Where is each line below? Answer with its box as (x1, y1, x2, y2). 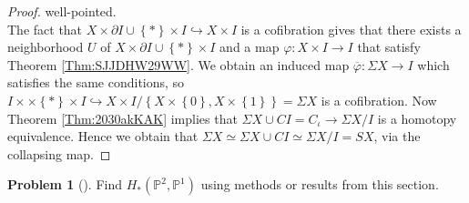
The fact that (7, 19, 83, 38)
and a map (219, 37, 280, 56)
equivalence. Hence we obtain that (7, 127, 199, 146)
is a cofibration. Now (321, 90, 437, 109)
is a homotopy (377, 108, 457, 127)
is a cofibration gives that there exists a (240, 19, 462, 38)
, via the (373, 127, 421, 146)
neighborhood (7, 37, 84, 56)
